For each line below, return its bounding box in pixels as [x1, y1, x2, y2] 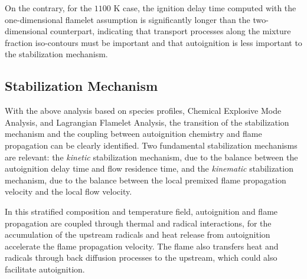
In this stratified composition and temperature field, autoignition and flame [5, 205, 278, 217]
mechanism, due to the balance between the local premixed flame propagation [5, 173, 286, 186]
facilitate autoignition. [5, 262, 85, 275]
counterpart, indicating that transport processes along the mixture [50, 25, 291, 37]
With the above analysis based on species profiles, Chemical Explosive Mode [5, 104, 282, 117]
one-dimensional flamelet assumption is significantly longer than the [5, 13, 250, 25]
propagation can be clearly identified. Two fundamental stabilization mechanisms [5, 139, 298, 151]
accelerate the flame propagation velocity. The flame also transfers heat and [5, 239, 279, 252]
